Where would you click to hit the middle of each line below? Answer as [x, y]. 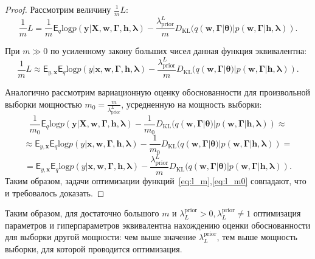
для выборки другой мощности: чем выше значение [101, 237]
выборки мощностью [43, 104]
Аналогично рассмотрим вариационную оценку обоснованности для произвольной [157, 92]
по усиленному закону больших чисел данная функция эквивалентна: [178, 51]
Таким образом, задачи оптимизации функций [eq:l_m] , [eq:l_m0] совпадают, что [156, 180]
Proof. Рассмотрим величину [58, 9]
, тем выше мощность [257, 237]
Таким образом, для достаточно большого [82, 213]
